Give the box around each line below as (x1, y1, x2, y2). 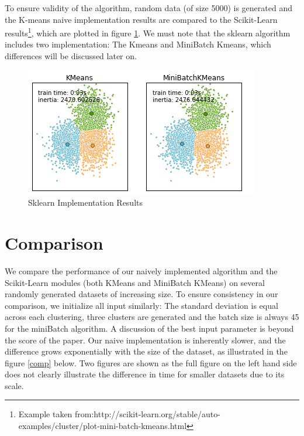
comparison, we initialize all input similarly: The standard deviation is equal (5, 299, 278, 311)
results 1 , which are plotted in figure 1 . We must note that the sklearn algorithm (5, 25, 291, 39)
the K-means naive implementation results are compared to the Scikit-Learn (5, 13, 278, 25)
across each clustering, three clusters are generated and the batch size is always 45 (5, 311, 299, 323)
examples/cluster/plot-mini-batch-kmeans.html (18, 420, 187, 432)
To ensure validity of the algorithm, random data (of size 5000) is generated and (5, 2, 292, 13)
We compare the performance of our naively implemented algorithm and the (5, 264, 278, 277)
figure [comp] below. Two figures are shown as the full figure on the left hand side (5, 356, 297, 369)
